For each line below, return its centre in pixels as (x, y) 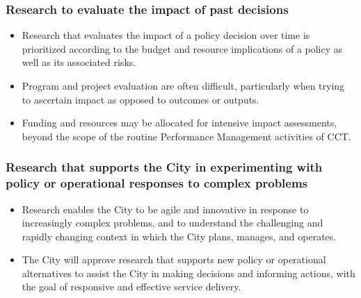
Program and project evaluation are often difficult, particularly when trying (183, 85)
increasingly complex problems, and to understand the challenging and (173, 223)
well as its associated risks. (79, 62)
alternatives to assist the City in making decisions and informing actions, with (188, 273)
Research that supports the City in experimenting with (164, 167)
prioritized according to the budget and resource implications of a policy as (182, 48)
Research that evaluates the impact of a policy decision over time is (166, 35)
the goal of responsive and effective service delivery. (131, 287)
